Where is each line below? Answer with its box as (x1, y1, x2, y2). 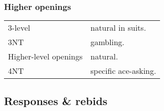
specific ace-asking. (90, 65, 157, 77)
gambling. (90, 36, 125, 48)
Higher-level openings (8, 51, 83, 62)
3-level (8, 22, 30, 34)
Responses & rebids (4, 93, 108, 108)
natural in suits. (90, 22, 146, 34)
